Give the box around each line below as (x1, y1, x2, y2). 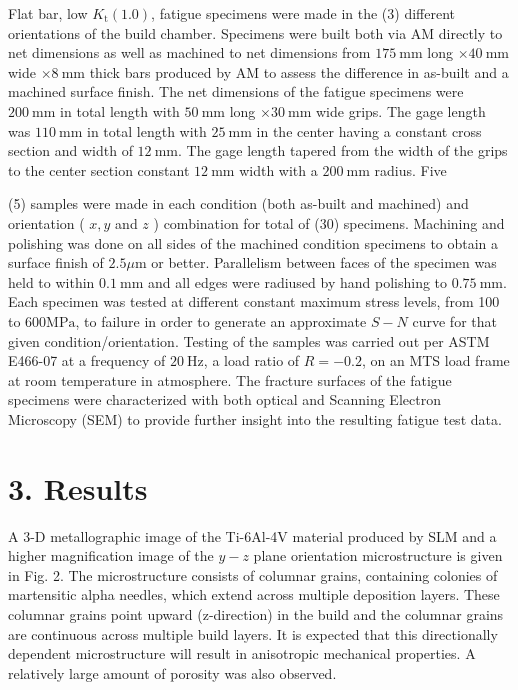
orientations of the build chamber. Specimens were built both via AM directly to (8, 22, 503, 43)
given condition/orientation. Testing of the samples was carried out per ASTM (8, 330, 490, 351)
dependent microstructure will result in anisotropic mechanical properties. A (8, 643, 476, 664)
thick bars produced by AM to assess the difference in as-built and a (89, 61, 509, 82)
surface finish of (8, 252, 104, 273)
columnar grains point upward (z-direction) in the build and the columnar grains (8, 603, 504, 624)
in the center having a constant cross (256, 120, 482, 141)
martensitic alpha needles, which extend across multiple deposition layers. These (8, 584, 500, 605)
